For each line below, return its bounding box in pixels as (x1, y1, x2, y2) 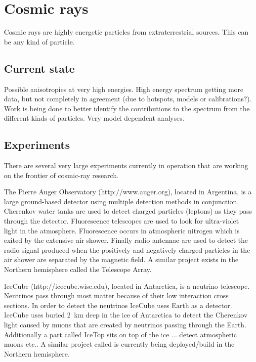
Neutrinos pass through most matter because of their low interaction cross (4, 290, 229, 301)
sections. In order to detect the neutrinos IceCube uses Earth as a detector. (4, 300, 232, 310)
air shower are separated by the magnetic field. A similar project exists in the (4, 254, 239, 265)
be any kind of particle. (4, 36, 75, 46)
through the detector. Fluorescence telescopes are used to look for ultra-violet (4, 216, 239, 226)
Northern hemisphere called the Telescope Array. (4, 264, 152, 274)
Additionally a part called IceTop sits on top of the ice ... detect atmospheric (4, 329, 237, 339)
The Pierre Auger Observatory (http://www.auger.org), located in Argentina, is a (4, 186, 252, 197)
